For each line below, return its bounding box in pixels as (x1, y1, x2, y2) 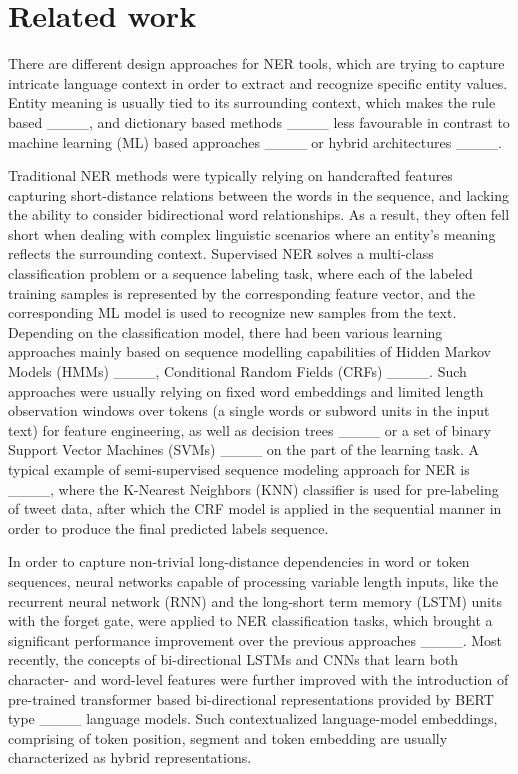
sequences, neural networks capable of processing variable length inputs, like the (8, 570, 499, 591)
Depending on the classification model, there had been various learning (8, 321, 443, 342)
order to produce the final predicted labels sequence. (8, 517, 329, 538)
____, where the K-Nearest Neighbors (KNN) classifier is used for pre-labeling (8, 478, 499, 499)
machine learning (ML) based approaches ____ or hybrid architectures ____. (8, 131, 502, 152)
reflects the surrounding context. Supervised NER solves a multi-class (8, 243, 434, 264)
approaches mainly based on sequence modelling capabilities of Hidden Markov (8, 341, 492, 362)
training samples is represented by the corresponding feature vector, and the (8, 282, 475, 303)
